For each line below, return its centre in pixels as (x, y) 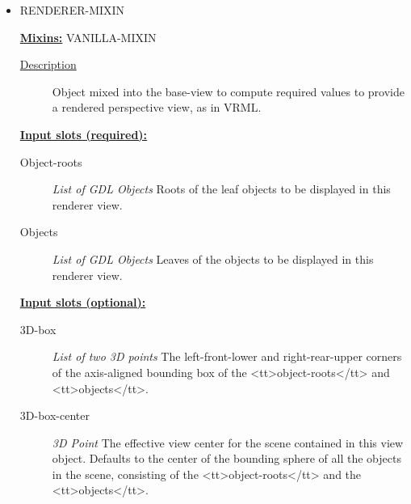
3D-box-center (55, 415)
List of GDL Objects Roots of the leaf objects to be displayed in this (221, 189)
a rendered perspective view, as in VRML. (157, 107)
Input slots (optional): (83, 302)
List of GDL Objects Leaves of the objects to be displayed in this (213, 258)
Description (48, 64)
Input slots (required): (84, 134)
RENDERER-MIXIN (72, 10)
